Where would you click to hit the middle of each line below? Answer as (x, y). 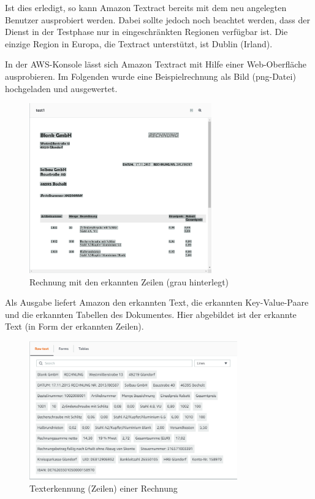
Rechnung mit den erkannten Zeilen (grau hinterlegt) (129, 281)
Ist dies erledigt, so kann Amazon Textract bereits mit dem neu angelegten (146, 7)
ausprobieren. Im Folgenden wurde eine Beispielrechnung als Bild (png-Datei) (150, 76)
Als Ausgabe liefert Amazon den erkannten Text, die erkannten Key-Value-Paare (157, 302)
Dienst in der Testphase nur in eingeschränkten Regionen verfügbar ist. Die (146, 32)
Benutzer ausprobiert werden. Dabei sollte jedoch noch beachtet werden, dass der (157, 19)
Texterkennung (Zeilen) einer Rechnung (104, 488)
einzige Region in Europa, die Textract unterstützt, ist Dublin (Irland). (139, 43)
